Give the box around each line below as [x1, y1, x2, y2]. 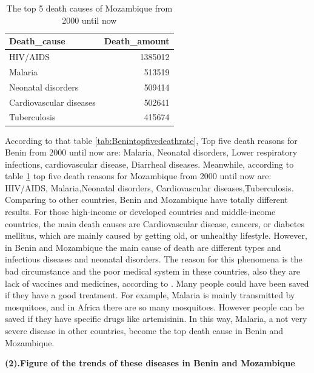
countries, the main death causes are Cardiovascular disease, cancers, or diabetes [5, 217, 304, 230]
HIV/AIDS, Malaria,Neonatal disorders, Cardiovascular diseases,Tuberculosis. [5, 181, 294, 194]
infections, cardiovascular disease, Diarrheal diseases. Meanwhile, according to [5, 157, 294, 170]
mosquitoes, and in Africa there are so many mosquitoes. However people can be [5, 300, 304, 313]
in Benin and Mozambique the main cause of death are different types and [5, 241, 281, 253]
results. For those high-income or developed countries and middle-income [5, 205, 276, 218]
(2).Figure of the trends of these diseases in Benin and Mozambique [5, 357, 295, 369]
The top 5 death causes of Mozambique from [6, 2, 173, 14]
